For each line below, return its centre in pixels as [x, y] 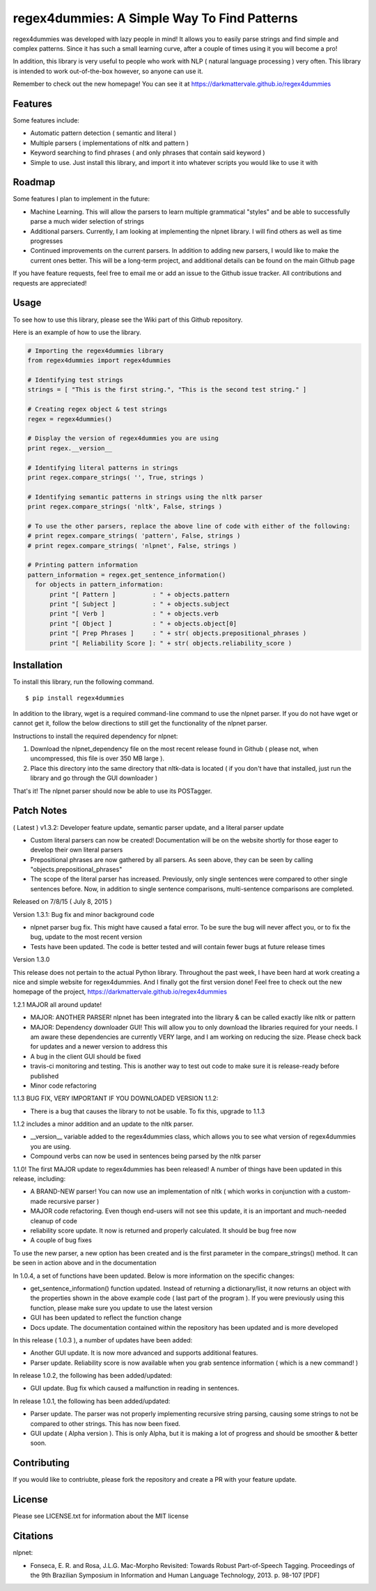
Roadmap [34, 182]
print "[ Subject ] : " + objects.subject [140, 604]
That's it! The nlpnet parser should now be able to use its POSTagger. [112, 791]
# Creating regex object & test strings [97, 409]
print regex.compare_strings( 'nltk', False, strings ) [125, 507]
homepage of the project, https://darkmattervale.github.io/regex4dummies [120, 992]
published [45, 1076]
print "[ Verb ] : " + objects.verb [134, 614]
